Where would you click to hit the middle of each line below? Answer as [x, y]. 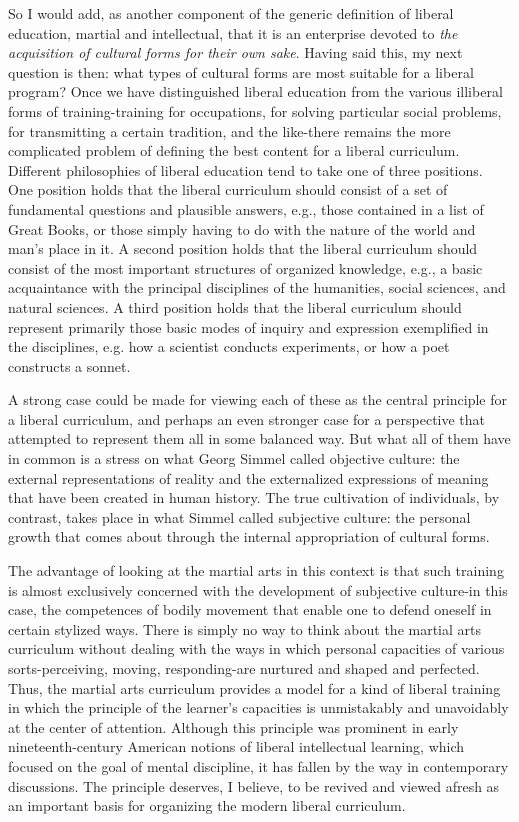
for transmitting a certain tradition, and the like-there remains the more [229, 130]
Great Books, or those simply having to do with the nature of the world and [242, 228]
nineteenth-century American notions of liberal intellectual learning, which [236, 746]
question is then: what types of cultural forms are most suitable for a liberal [241, 71]
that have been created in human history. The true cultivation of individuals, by [254, 497]
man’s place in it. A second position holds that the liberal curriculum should [243, 248]
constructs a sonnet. [69, 365]
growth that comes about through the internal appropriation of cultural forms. [249, 536]
